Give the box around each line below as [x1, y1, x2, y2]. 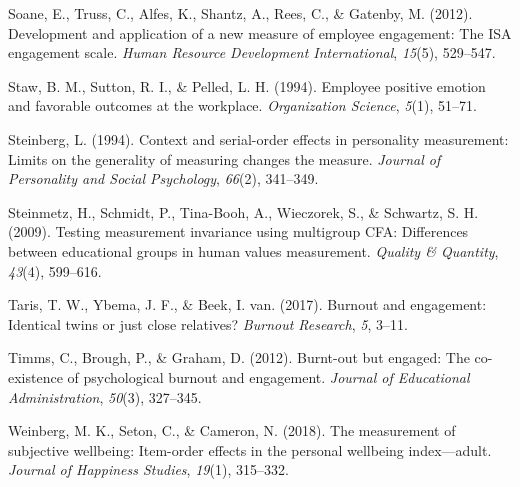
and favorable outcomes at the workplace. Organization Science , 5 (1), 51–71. [8, 95, 477, 116]
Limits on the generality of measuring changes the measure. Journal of [8, 148, 441, 169]
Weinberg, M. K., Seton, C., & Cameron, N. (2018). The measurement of [8, 420, 456, 441]
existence [8, 366, 63, 387]
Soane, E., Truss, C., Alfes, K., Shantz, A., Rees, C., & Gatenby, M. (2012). [8, 3, 473, 23]
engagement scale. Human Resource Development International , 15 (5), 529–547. [8, 42, 496, 63]
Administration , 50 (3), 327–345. [8, 386, 202, 407]
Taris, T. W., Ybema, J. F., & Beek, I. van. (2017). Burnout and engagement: [8, 294, 487, 315]
